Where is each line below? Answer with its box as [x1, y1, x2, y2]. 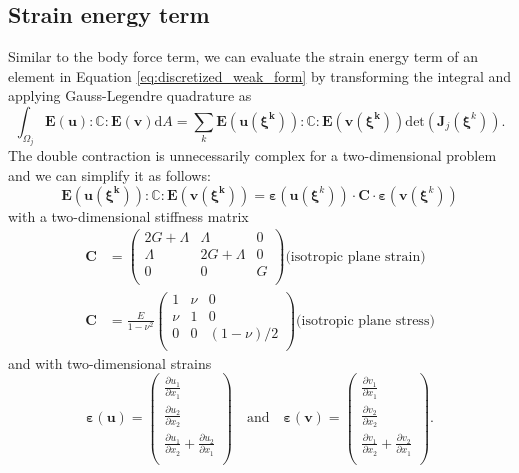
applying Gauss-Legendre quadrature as [8, 85, 252, 106]
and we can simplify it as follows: [8, 165, 211, 186]
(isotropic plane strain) [285, 249, 426, 264]
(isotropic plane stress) [296, 313, 435, 328]
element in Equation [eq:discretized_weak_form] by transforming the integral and [8, 65, 512, 86]
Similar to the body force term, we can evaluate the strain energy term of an [8, 46, 479, 67]
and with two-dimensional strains [8, 352, 212, 373]
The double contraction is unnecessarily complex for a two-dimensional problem [8, 145, 497, 166]
